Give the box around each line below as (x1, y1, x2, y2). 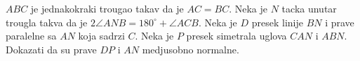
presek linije (251, 15, 303, 29)
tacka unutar (281, 1, 337, 15)
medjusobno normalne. (142, 42, 239, 56)
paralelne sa (6, 28, 57, 43)
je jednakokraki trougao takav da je (30, 1, 184, 15)
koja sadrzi (78, 28, 125, 43)
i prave (325, 15, 354, 29)
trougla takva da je (6, 15, 88, 29)
